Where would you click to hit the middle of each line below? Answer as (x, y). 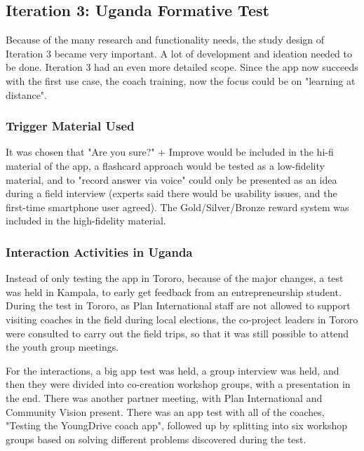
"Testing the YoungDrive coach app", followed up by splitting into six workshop (177, 425)
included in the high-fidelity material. (86, 221)
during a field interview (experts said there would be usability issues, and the (171, 193)
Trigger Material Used (70, 126)
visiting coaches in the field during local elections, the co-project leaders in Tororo (182, 319)
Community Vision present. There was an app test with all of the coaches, (165, 411)
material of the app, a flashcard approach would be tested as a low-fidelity (165, 165)
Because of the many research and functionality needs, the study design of (165, 40)
